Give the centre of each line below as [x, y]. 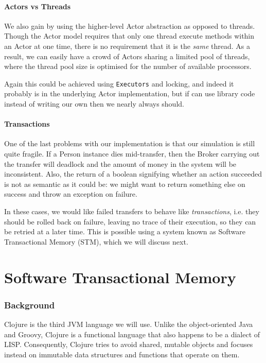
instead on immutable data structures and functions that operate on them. [122, 354]
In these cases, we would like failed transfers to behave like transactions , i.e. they [132, 211]
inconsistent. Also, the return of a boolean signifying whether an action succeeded [133, 174]
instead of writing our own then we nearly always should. [94, 104]
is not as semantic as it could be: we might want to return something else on [125, 184]
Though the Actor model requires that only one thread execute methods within [129, 36]
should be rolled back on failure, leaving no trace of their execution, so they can [130, 221]
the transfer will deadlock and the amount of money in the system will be [120, 163]
